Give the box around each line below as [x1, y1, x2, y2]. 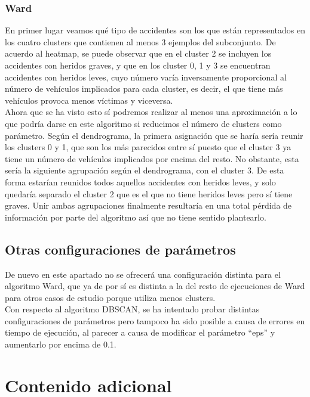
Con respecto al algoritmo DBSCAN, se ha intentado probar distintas [5, 303, 260, 315]
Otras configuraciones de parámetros [5, 240, 236, 258]
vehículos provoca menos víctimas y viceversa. [5, 94, 173, 106]
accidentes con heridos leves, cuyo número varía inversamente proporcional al [5, 70, 287, 83]
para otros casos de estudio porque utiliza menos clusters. [5, 291, 216, 303]
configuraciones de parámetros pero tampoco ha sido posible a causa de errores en [5, 314, 305, 327]
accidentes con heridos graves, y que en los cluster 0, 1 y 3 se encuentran [5, 59, 271, 71]
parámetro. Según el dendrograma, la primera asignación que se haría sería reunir [5, 129, 303, 141]
